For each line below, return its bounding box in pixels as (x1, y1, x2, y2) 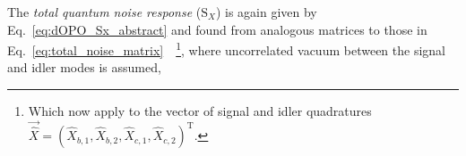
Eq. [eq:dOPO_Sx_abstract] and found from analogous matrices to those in (7, 20, 427, 38)
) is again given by (215, 3, 317, 21)
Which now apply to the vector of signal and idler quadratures (28, 102, 372, 120)
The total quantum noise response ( (7, 3, 202, 21)
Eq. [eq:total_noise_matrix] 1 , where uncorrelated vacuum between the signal (7, 38, 445, 59)
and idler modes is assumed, (7, 58, 161, 77)
